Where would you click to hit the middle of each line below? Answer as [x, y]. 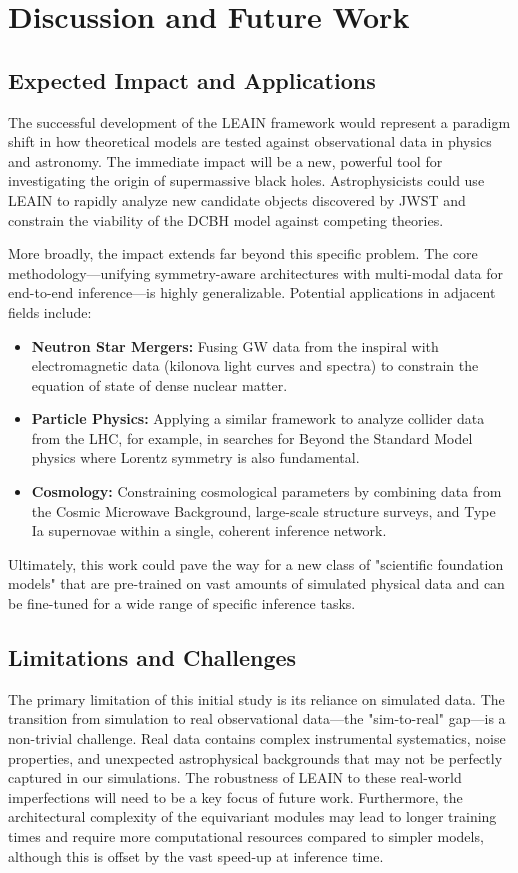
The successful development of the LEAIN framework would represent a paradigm [259, 121]
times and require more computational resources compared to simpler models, [246, 836]
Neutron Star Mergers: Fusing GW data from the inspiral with [235, 345]
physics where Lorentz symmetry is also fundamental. [195, 457]
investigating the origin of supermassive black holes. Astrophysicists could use [246, 180]
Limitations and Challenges [152, 657]
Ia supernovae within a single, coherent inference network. [209, 530]
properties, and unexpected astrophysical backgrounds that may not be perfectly [255, 757]
